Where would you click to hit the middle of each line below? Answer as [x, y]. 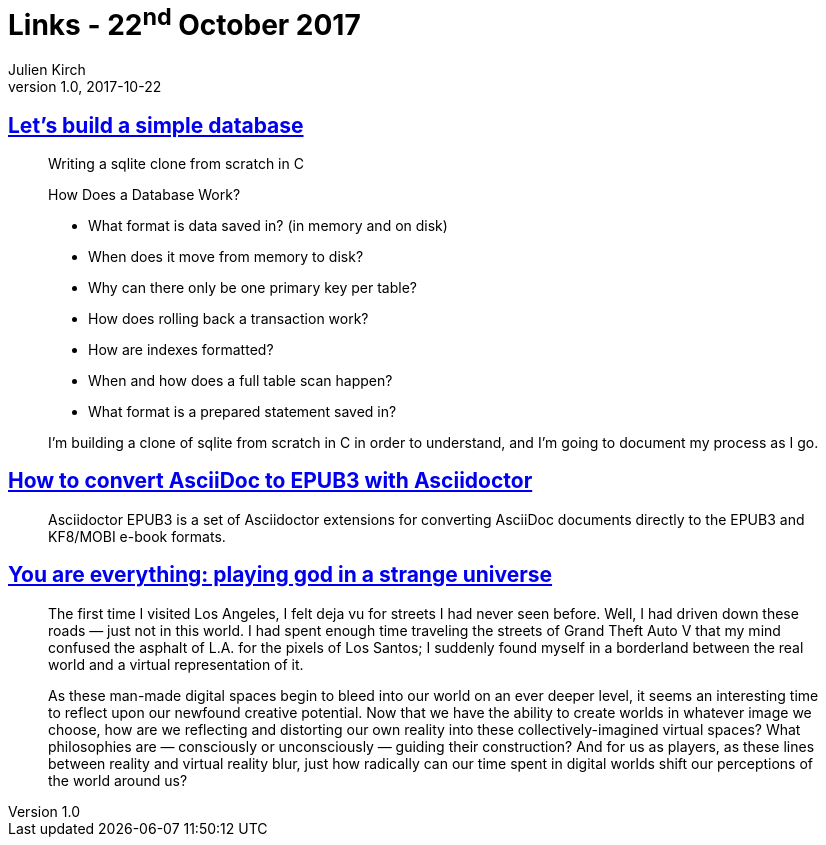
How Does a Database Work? [144, 194]
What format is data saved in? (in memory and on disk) [268, 225]
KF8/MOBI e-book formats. [137, 536]
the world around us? [118, 780]
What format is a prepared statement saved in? [242, 411]
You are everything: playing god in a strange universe [280, 575]
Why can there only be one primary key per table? [252, 287]
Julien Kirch [47, 70]
